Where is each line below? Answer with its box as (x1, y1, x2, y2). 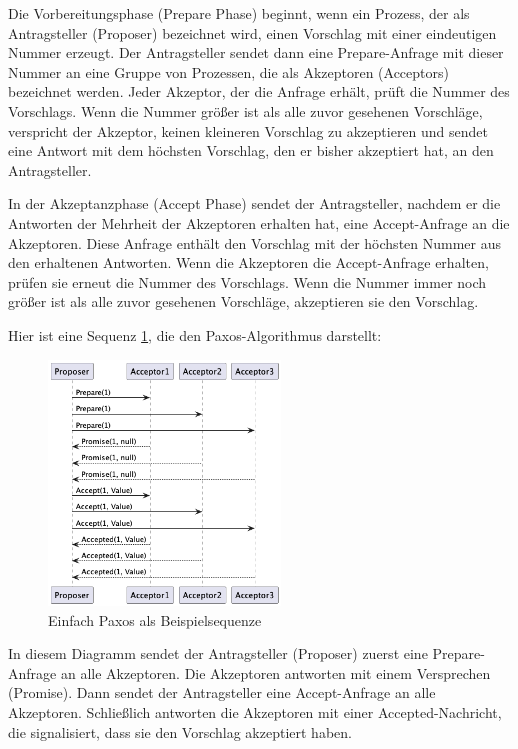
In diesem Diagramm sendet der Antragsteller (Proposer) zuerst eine (8, 643, 428, 664)
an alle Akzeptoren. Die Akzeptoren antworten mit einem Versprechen (60, 662, 491, 683)
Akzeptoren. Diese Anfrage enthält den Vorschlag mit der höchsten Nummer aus (8, 232, 502, 253)
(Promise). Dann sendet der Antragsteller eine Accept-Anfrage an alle (8, 682, 436, 703)
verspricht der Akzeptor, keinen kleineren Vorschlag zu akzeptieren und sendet (8, 120, 489, 141)
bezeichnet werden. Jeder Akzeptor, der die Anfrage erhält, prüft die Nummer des (8, 81, 510, 102)
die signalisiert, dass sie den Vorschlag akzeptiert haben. (8, 721, 352, 742)
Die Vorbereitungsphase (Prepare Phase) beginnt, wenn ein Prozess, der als (8, 3, 470, 23)
